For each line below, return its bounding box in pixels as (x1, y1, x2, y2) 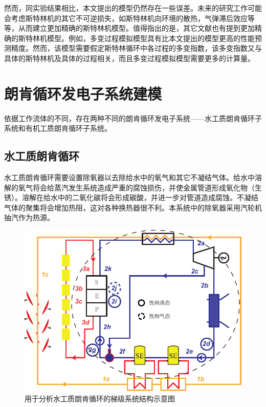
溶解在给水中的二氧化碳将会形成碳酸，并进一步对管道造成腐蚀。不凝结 (21, 192, 258, 203)
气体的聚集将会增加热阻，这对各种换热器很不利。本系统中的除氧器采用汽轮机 (4, 202, 262, 212)
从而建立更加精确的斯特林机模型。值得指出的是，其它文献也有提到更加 (18, 23, 255, 33)
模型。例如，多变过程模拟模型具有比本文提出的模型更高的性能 (47, 32, 255, 43)
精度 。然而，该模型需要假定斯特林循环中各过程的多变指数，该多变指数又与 (11, 43, 262, 53)
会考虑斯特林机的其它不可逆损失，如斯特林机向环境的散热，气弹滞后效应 (4, 12, 248, 23)
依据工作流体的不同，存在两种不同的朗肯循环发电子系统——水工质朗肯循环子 (4, 112, 262, 123)
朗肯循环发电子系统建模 (4, 83, 162, 104)
